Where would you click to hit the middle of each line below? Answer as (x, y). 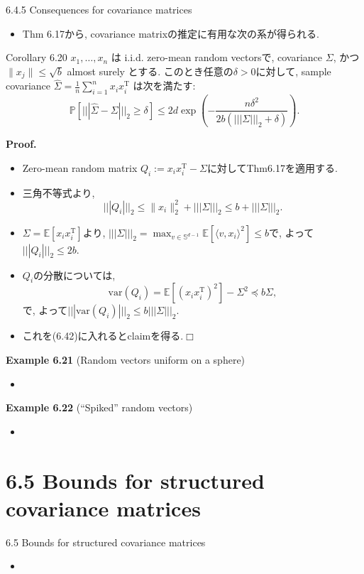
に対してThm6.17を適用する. (272, 167)
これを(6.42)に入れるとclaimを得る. (103, 336)
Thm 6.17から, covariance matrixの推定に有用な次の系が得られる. (171, 33)
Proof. (21, 144)
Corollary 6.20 (37, 57)
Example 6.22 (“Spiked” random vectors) (99, 407)
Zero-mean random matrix (80, 167)
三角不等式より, (59, 192)
